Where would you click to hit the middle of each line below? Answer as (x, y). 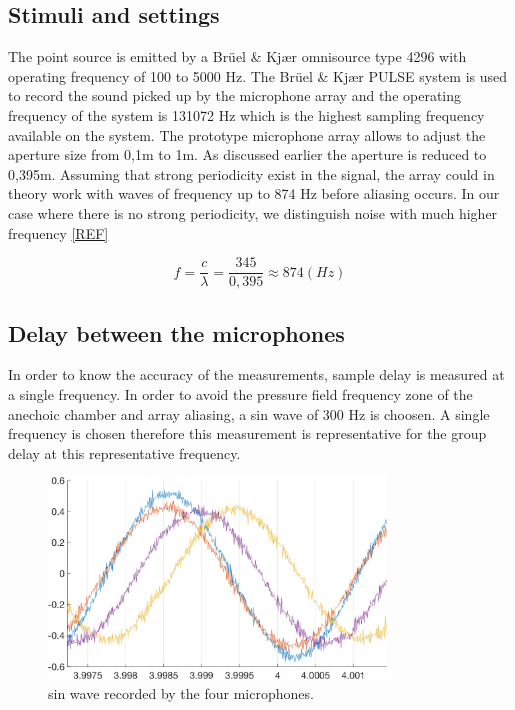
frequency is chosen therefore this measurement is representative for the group (247, 433)
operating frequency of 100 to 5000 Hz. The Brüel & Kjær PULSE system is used (257, 75)
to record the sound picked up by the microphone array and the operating (235, 95)
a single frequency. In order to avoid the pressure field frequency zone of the (240, 394)
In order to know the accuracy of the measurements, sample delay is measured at (256, 374)
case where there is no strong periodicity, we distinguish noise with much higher (253, 212)
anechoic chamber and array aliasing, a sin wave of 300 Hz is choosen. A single (249, 413)
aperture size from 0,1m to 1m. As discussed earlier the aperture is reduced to (247, 154)
